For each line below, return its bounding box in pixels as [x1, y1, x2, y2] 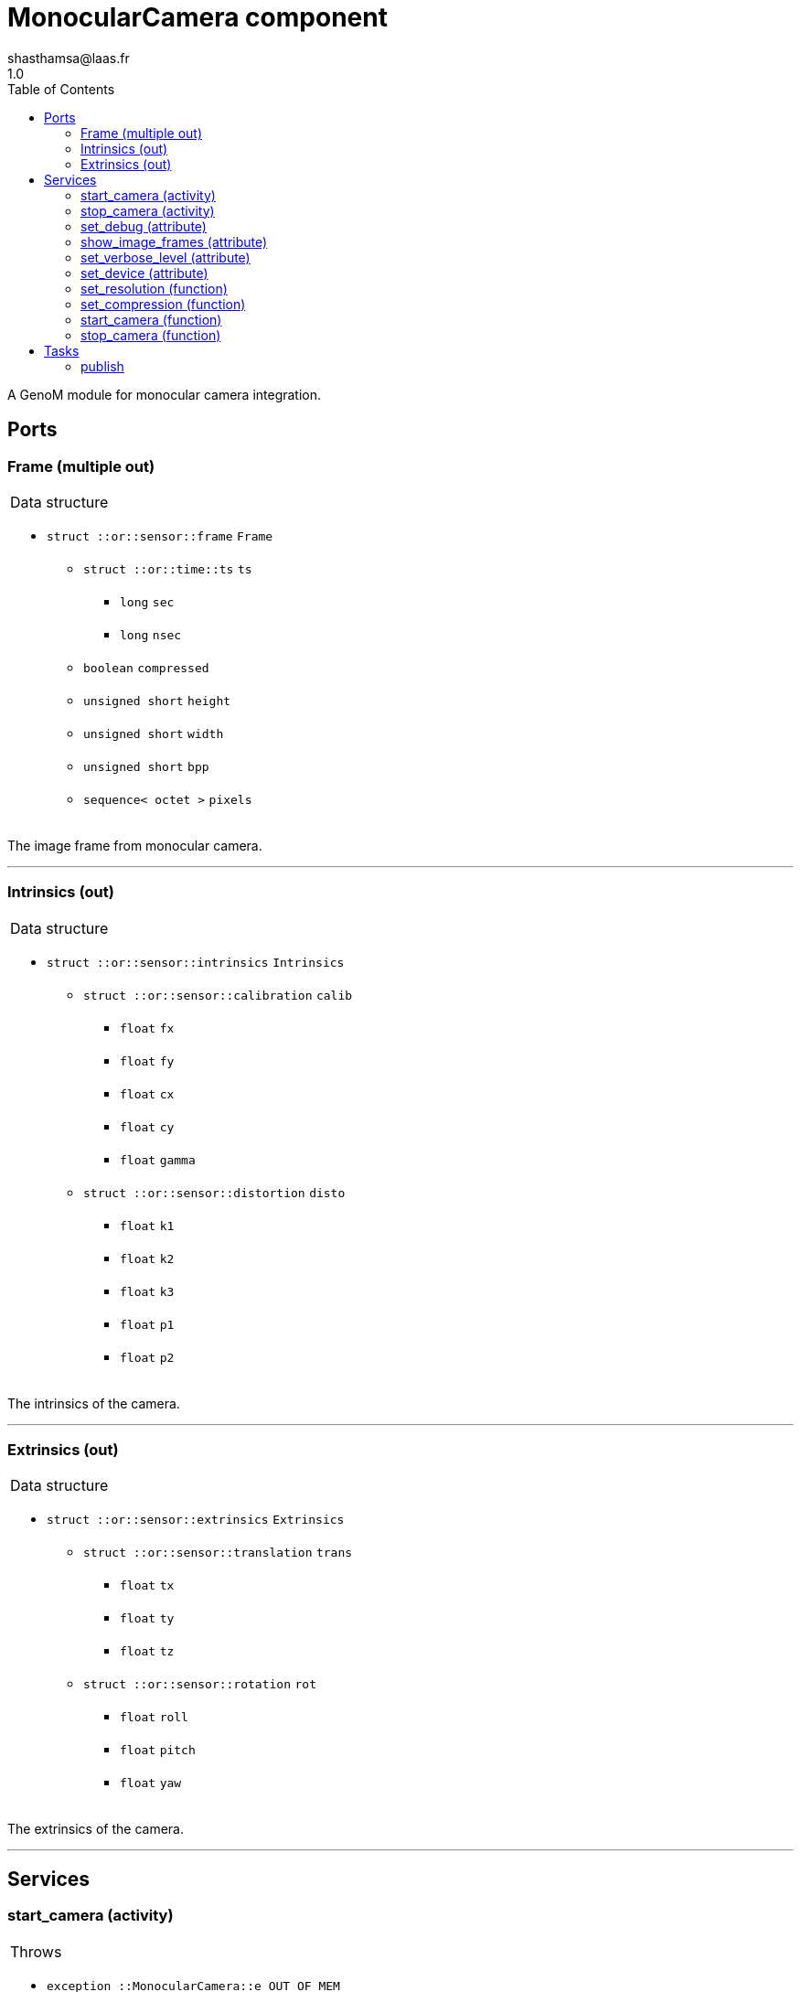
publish [80, 358, 124, 374]
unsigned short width [83, 726, 224, 741]
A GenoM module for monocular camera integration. [7, 386, 322, 402]
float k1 [120, 1218, 175, 1233]
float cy [120, 1119, 175, 1134]
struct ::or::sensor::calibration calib [83, 988, 353, 1002]
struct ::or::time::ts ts [83, 562, 252, 576]
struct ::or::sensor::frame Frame [47, 529, 273, 543]
